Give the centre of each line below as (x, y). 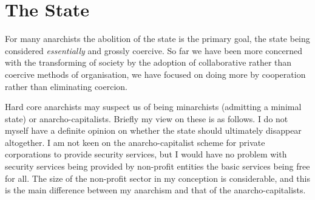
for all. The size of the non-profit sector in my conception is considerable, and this (157, 178)
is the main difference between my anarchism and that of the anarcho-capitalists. (155, 190)
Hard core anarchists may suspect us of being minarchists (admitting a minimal (153, 107)
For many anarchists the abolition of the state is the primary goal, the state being (157, 39)
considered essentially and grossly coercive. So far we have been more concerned (154, 50)
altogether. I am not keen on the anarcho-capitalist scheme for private (135, 142)
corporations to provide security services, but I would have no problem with (146, 154)
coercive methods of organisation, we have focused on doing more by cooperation (155, 74)
